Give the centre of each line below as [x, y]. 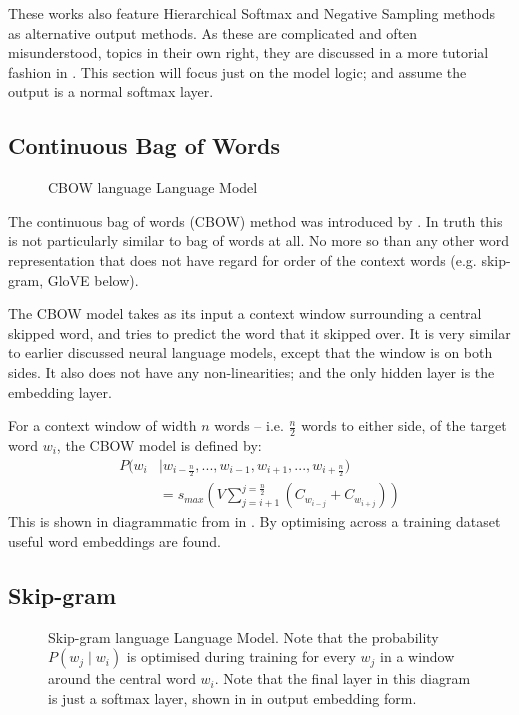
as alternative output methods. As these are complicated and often [213, 32]
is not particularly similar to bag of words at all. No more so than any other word [259, 240]
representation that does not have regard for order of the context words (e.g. [242, 259]
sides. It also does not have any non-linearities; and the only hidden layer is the [251, 371]
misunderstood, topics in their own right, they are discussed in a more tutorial [248, 52]
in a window [417, 656]
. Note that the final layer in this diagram [342, 678]
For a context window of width [102, 425]
